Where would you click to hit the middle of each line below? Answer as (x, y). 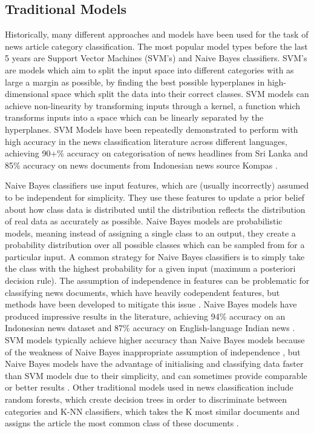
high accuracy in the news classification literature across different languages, (146, 141)
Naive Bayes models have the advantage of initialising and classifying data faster (154, 364)
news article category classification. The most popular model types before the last (156, 46)
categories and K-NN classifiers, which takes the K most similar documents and (152, 411)
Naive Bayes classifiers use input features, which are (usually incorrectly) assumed (157, 185)
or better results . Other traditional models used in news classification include (149, 387)
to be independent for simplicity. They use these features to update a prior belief (155, 197)
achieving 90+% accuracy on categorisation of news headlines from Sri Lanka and (156, 153)
